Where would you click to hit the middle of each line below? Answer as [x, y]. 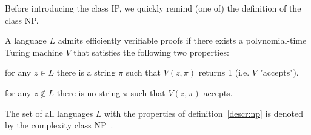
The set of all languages [49, 113]
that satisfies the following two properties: [151, 52]
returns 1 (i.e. [224, 72]
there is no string [89, 92]
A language [26, 40]
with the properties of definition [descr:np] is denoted [204, 113]
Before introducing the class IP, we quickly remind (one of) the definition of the [153, 8]
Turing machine [34, 52]
